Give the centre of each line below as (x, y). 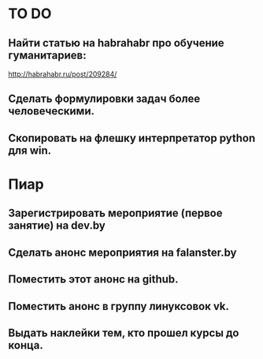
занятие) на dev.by (57, 226)
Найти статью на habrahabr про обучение (116, 43)
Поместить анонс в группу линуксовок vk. (119, 306)
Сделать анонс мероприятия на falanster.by (122, 252)
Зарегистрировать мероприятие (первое (115, 213)
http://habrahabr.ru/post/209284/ (63, 74)
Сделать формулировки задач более (104, 99)
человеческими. (52, 111)
